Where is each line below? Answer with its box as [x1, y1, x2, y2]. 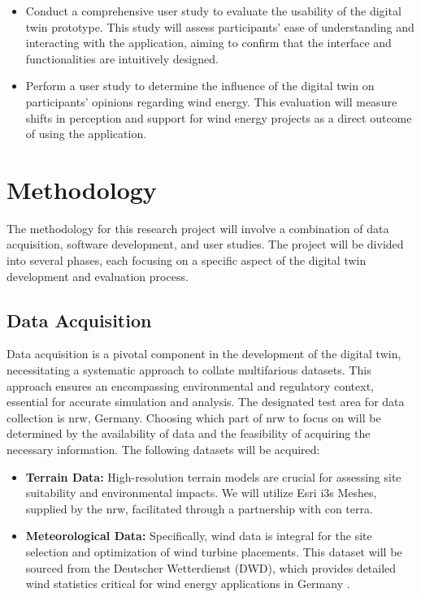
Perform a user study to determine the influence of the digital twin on [25, 77, 375, 94]
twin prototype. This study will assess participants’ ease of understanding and [25, 18, 414, 35]
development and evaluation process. [7, 267, 189, 284]
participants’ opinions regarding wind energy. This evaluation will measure [25, 93, 397, 110]
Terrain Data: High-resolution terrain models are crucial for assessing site [25, 468, 401, 485]
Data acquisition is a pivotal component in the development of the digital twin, [7, 345, 401, 362]
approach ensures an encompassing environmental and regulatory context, [7, 377, 375, 394]
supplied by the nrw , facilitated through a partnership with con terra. [25, 500, 373, 517]
